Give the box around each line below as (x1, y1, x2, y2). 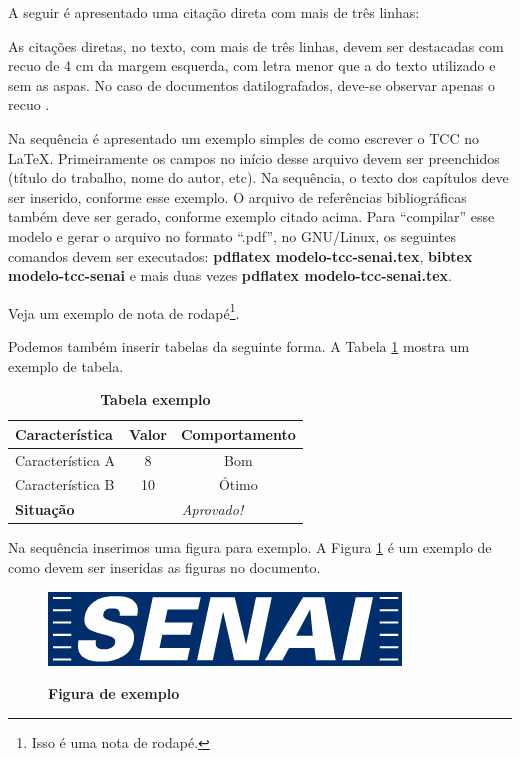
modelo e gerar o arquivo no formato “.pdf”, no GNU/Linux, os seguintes (8, 225, 456, 246)
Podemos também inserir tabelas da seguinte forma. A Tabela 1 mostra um (8, 335, 470, 356)
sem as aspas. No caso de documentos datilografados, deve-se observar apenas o (8, 74, 495, 95)
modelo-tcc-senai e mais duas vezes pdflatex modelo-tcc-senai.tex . (8, 265, 452, 286)
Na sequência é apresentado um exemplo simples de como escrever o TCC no (8, 127, 479, 148)
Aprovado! (181, 499, 244, 520)
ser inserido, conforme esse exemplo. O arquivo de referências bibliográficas (8, 186, 467, 207)
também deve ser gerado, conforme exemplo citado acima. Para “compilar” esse (8, 206, 495, 227)
